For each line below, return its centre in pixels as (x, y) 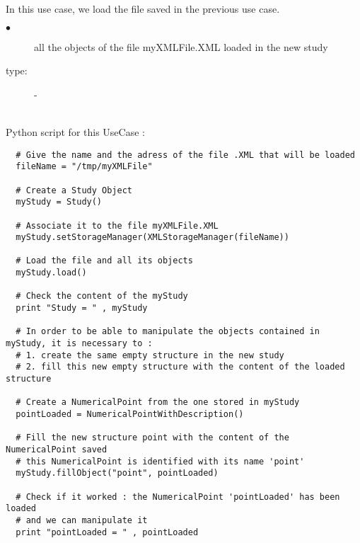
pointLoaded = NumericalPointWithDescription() (130, 414)
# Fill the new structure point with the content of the (152, 438)
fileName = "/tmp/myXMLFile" (84, 167)
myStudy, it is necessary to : (79, 344)
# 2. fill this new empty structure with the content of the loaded (180, 367)
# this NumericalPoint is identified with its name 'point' (160, 461)
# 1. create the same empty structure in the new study (150, 355)
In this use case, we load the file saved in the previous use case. (143, 8)
